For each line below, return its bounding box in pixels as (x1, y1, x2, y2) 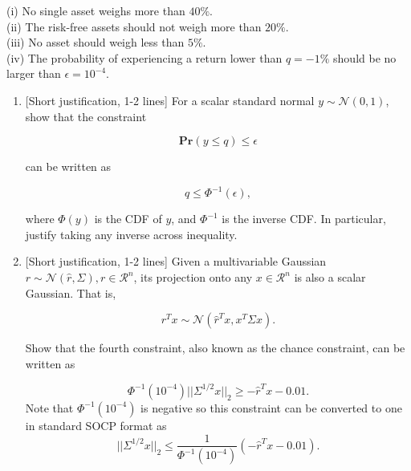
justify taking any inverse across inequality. (25, 225, 238, 242)
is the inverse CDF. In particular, (222, 210, 386, 227)
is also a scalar (294, 269, 366, 286)
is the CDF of (94, 210, 162, 227)
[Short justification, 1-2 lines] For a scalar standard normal (25, 91, 315, 108)
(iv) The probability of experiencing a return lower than (6, 49, 283, 66)
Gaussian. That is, (25, 284, 116, 301)
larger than (6, 65, 61, 82)
